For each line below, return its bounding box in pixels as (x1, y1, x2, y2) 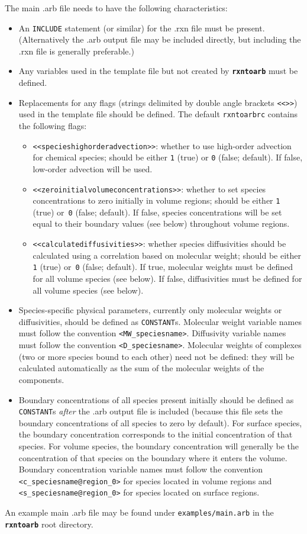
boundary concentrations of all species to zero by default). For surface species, (18, 416, 302, 429)
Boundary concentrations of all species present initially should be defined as (18, 393, 294, 406)
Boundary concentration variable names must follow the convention (18, 463, 263, 475)
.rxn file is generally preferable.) (18, 44, 134, 57)
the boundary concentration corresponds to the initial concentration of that (18, 428, 293, 440)
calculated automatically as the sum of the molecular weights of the (18, 362, 264, 374)
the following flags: (18, 120, 87, 131)
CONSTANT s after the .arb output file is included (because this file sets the (18, 405, 283, 417)
